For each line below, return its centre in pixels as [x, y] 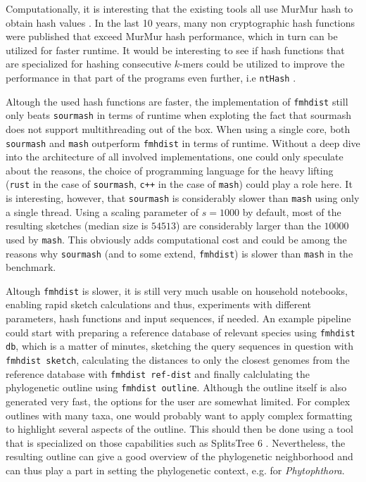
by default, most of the [292, 211]
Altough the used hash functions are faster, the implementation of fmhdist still [177, 101]
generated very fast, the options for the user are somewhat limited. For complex [178, 401]
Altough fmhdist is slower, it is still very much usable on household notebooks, [177, 290]
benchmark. [31, 267]
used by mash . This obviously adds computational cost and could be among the [176, 239]
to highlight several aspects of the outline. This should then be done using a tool [180, 429]
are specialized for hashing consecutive [89, 64]
